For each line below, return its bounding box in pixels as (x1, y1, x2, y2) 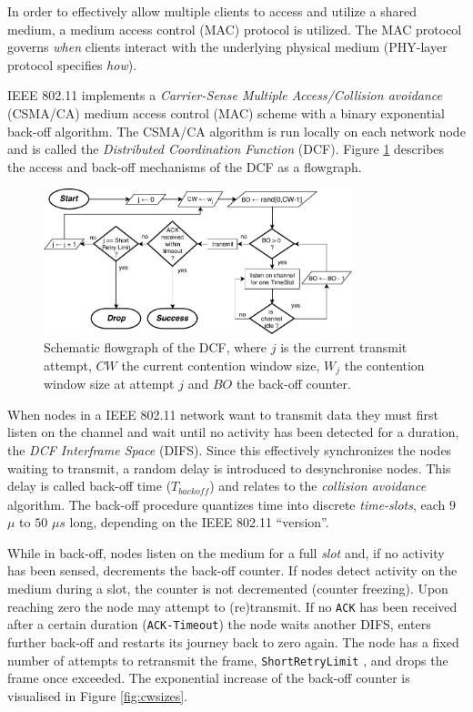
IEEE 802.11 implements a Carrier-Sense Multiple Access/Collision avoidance (7, 86, 443, 105)
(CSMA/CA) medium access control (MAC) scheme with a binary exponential (7, 103, 445, 122)
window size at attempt (44, 374, 175, 393)
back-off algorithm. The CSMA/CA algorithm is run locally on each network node (7, 121, 466, 140)
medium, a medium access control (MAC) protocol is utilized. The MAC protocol (7, 19, 462, 38)
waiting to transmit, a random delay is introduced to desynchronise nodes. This (7, 458, 451, 477)
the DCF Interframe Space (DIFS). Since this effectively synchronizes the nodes (7, 441, 452, 460)
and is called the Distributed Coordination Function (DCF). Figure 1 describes (7, 139, 445, 158)
